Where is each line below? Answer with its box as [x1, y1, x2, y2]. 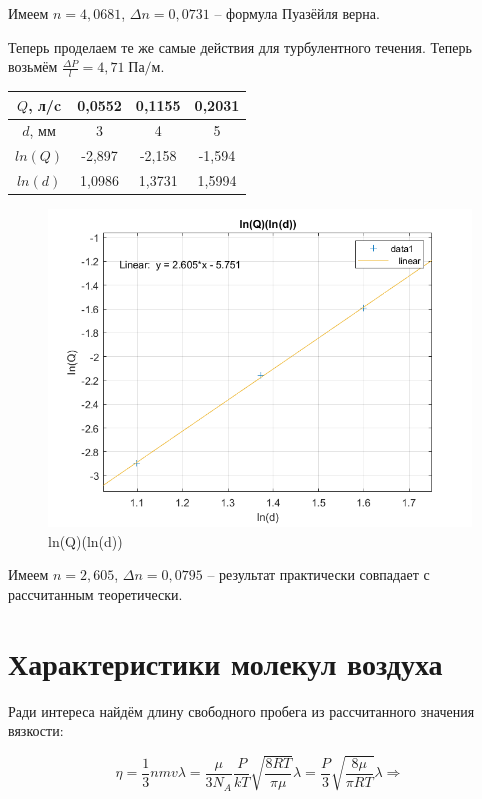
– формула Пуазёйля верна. [214, 3, 380, 23]
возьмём [8, 56, 58, 77]
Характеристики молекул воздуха [8, 642, 443, 683]
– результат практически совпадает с [207, 564, 430, 585]
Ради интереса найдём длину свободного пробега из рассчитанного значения [8, 700, 475, 721]
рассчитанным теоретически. [8, 583, 183, 604]
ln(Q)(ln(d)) [48, 530, 123, 551]
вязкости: [8, 720, 64, 741]
